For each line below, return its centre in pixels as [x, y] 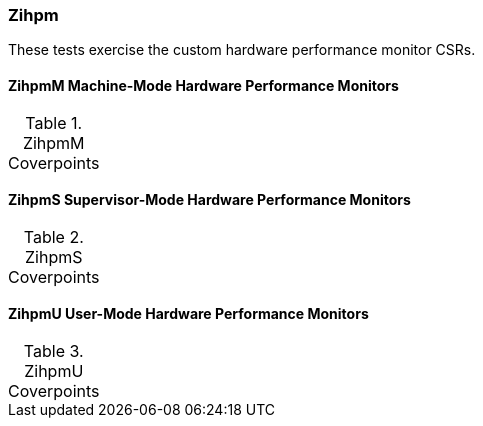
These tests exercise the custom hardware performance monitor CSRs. [242, 50]
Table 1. [54, 122]
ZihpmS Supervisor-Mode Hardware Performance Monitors [209, 200]
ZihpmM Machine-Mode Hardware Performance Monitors [203, 85]
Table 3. [53, 351]
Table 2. [53, 236]
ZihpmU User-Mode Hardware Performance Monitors [188, 314]
